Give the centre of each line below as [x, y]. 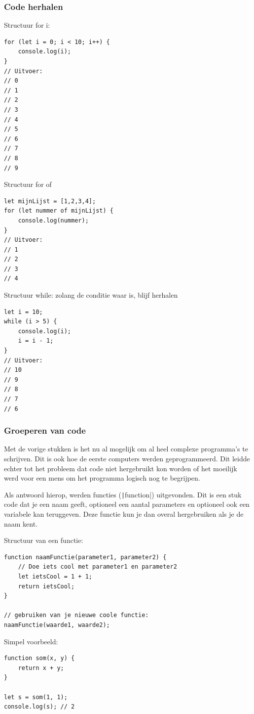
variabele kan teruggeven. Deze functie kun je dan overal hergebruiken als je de [124, 514]
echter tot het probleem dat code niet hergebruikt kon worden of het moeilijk [121, 468]
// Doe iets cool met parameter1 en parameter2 [97, 567]
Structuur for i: [27, 25]
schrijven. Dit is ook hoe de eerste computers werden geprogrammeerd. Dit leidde [127, 458]
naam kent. [21, 523]
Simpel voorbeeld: [31, 641]
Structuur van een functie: [44, 540]
